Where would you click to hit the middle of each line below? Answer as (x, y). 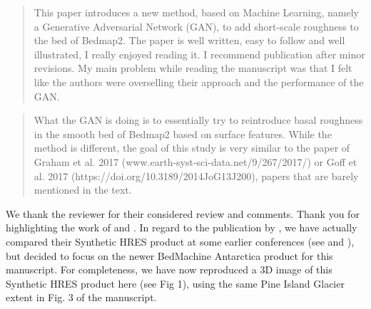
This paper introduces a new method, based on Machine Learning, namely (196, 12)
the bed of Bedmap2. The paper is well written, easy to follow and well (189, 40)
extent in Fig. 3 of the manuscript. (81, 297)
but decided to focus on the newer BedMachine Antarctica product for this (169, 255)
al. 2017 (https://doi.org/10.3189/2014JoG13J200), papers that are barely (196, 176)
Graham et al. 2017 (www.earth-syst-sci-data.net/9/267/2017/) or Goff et (195, 161)
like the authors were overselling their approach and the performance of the (199, 82)
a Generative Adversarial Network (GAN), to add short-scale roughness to (196, 26)
